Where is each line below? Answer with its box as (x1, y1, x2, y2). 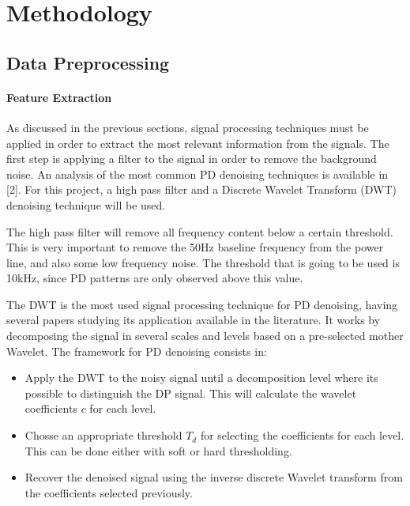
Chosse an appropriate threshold (24, 427, 182, 444)
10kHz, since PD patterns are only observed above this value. (6, 270, 303, 286)
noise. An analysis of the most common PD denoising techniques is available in (6, 165, 389, 182)
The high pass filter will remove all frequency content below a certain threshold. (6, 223, 393, 240)
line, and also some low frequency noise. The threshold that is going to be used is (6, 254, 400, 270)
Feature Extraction (6, 89, 112, 105)
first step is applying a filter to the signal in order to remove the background (6, 150, 377, 167)
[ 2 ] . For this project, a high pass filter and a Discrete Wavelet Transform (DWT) (6, 181, 397, 198)
